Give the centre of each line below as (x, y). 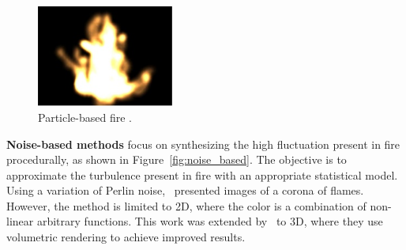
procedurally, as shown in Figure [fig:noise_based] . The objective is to (177, 159)
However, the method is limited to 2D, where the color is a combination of (186, 205)
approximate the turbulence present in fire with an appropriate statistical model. (202, 174)
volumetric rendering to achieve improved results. (126, 237)
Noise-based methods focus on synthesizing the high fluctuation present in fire (203, 144)
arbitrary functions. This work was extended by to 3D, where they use (210, 221)
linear (20, 221)
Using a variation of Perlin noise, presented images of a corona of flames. (185, 190)
